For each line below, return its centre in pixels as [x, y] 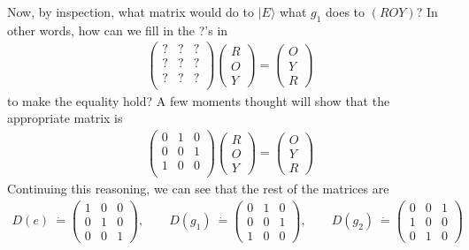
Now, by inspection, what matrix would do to [131, 11]
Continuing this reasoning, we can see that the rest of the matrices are [198, 189]
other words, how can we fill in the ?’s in [118, 30]
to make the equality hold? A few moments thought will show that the [199, 100]
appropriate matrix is [65, 118]
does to [346, 11]
